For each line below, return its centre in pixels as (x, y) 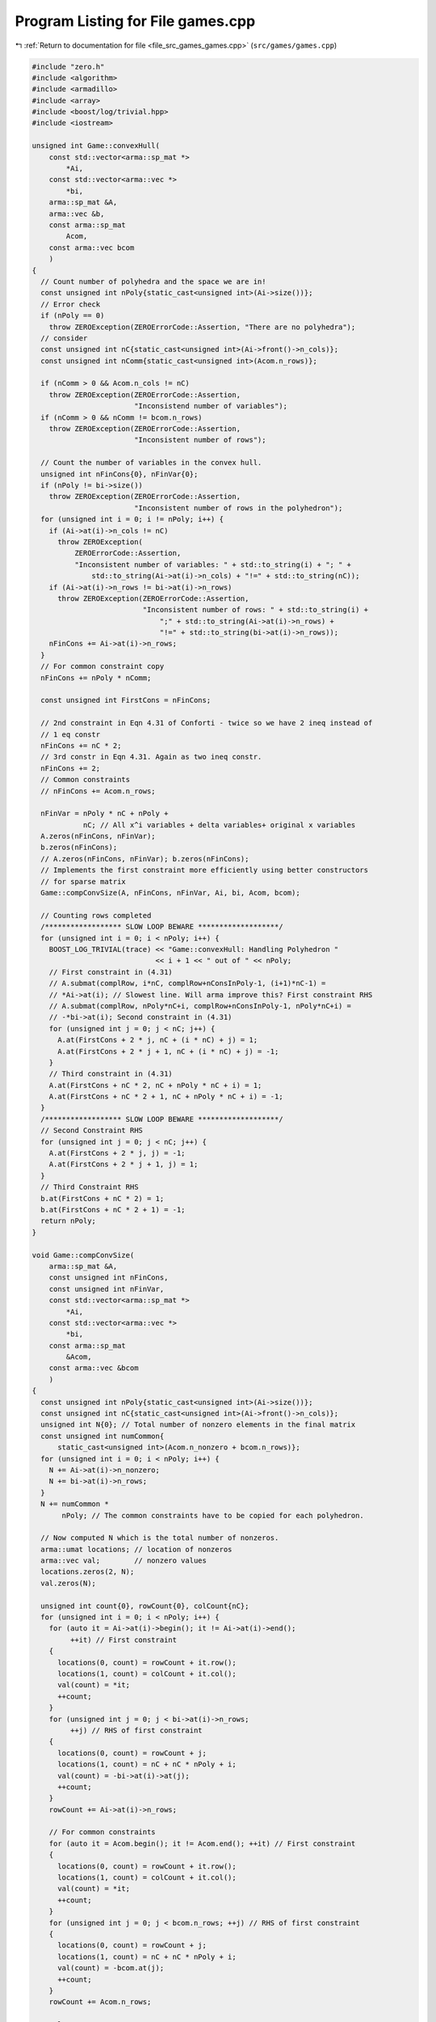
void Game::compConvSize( (83, 1255)
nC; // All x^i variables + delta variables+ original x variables (219, 825)
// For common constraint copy (103, 666)
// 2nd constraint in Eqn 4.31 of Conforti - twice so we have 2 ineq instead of (207, 723)
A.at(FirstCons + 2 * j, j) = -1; (117, 1153)
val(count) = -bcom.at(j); (111, 1968)
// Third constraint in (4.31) (111, 1074)
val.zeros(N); (69, 1583)
